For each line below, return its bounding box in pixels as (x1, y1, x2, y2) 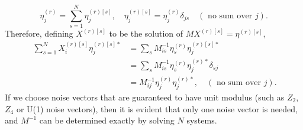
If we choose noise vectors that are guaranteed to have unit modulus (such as (5, 91, 285, 103)
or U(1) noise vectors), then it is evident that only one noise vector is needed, (16, 102, 298, 115)
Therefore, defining (5, 27, 73, 40)
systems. (186, 114, 217, 126)
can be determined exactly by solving (39, 114, 175, 126)
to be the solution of (109, 27, 183, 40)
